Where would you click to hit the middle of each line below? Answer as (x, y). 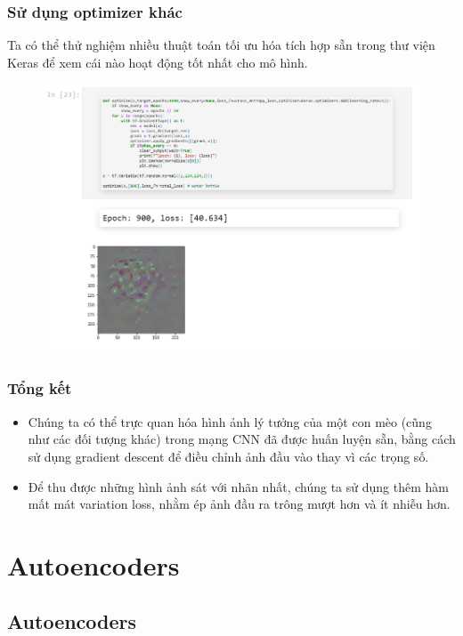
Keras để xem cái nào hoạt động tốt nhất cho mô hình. (158, 62)
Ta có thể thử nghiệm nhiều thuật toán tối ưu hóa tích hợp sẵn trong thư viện (221, 45)
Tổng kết (40, 388)
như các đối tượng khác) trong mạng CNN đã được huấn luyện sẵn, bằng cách (242, 439)
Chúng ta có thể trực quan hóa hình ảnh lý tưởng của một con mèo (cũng (230, 421)
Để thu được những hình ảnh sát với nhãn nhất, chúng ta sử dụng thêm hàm (238, 486)
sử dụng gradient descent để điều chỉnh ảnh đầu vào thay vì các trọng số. (228, 456)
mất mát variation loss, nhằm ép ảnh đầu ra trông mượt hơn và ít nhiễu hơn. (239, 504)
